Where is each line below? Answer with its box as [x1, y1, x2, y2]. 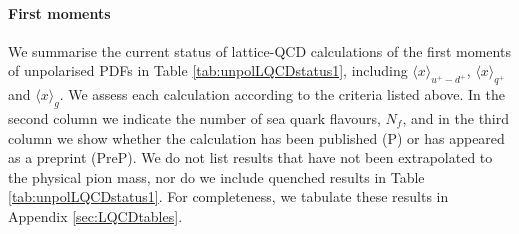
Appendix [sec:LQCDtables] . [8, 205, 183, 226]
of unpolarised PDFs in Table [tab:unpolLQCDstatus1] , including [8, 60, 408, 81]
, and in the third [402, 107, 510, 128]
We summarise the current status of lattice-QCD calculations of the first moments [8, 40, 511, 61]
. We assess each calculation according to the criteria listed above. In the [59, 84, 505, 105]
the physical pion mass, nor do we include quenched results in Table [8, 166, 425, 187]
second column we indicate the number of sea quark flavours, [8, 107, 381, 128]
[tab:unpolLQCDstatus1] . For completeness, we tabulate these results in [8, 186, 449, 207]
